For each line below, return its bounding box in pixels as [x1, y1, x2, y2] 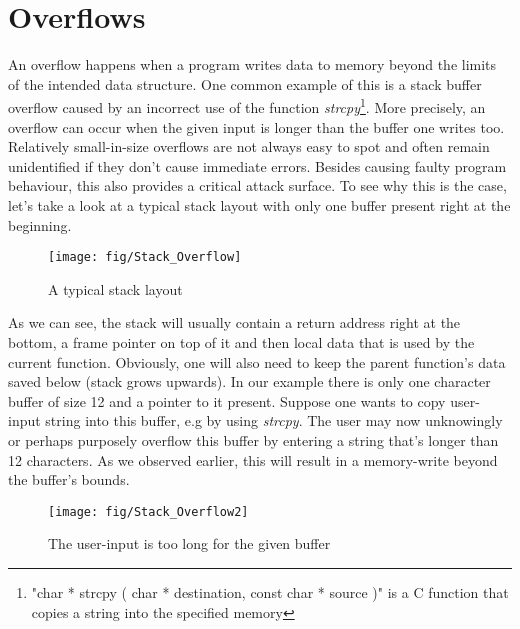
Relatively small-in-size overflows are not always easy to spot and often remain [8, 136, 490, 157]
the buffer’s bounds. [8, 469, 130, 490]
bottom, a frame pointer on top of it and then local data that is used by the [8, 331, 475, 352]
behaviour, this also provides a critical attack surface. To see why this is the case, [8, 175, 507, 196]
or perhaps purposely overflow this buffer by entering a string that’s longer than [8, 429, 499, 450]
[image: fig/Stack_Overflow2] [48, 504, 249, 519]
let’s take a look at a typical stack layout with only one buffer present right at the [8, 194, 511, 215]
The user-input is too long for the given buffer [48, 533, 331, 554]
